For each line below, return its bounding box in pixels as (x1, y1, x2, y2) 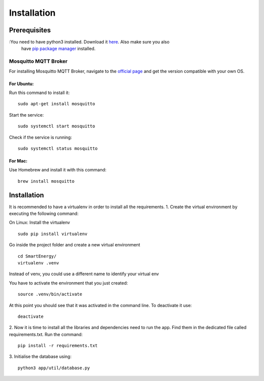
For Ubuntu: (9, 81, 34, 87)
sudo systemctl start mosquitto (18, 123, 95, 129)
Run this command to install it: (9, 90, 70, 95)
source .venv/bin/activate (18, 291, 83, 297)
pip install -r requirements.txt (18, 343, 98, 349)
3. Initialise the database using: (9, 354, 72, 359)
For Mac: (9, 158, 28, 164)
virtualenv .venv (18, 260, 59, 265)
